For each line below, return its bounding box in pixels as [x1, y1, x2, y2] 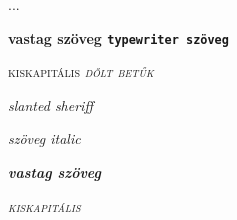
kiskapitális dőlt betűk [8, 61, 154, 82]
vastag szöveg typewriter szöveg [8, 27, 229, 48]
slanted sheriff [8, 94, 93, 115]
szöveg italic [8, 128, 81, 149]
